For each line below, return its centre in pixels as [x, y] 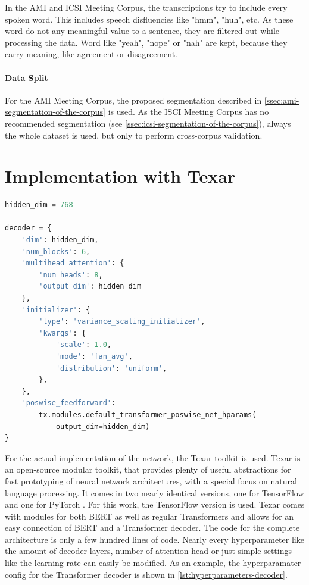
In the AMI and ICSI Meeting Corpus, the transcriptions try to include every [146, 7]
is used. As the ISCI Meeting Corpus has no [188, 112]
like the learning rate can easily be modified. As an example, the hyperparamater [153, 563]
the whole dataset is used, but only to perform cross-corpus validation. [134, 135]
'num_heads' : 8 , [71, 275]
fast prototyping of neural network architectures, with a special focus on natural [151, 481]
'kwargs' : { [63, 333]
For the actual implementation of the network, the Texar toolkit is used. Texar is [153, 457]
